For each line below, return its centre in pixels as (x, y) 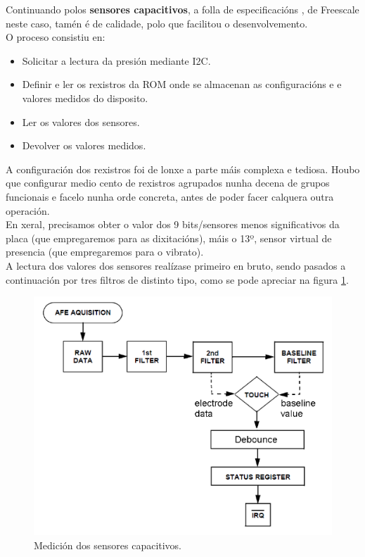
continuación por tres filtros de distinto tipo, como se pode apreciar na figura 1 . (177, 279)
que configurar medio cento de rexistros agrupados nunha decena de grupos (168, 183)
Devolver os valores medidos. (84, 145)
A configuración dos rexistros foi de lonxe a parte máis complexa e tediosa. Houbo (183, 169)
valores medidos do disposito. (85, 98)
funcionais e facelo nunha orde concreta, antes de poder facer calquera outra (170, 196)
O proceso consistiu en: (56, 37)
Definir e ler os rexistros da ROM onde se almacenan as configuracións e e (182, 84)
